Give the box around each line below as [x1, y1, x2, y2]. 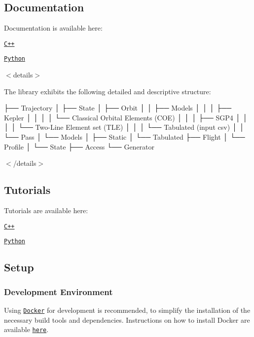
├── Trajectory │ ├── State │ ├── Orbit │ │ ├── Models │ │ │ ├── [4, 103, 232, 113]
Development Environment [4, 285, 113, 298]
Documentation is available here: [4, 23, 103, 33]
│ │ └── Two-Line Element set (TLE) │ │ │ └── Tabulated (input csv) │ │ [4, 122, 245, 132]
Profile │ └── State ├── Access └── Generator [4, 141, 155, 151]
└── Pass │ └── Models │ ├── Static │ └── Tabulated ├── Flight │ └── [4, 132, 245, 142]
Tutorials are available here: [4, 205, 88, 216]
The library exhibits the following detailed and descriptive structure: [4, 86, 211, 96]
